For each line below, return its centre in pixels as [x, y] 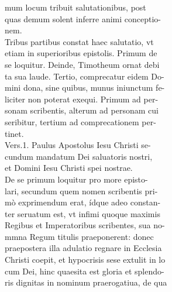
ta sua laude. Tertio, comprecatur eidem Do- [85, 76]
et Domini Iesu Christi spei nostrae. [69, 168]
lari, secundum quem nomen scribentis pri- [81, 190]
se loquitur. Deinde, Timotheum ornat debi [82, 64]
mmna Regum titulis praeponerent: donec [79, 236]
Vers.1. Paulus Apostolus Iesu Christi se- [78, 145]
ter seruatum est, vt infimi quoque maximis [82, 213]
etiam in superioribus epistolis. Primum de [81, 53]
